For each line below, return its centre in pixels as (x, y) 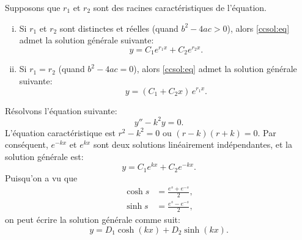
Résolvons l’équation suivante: (61, 110)
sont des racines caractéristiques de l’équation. (180, 7)
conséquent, (27, 144)
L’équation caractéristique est (60, 132)
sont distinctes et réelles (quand (119, 28)
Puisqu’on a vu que (41, 177)
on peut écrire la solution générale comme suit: (93, 220)
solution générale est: (44, 156)
